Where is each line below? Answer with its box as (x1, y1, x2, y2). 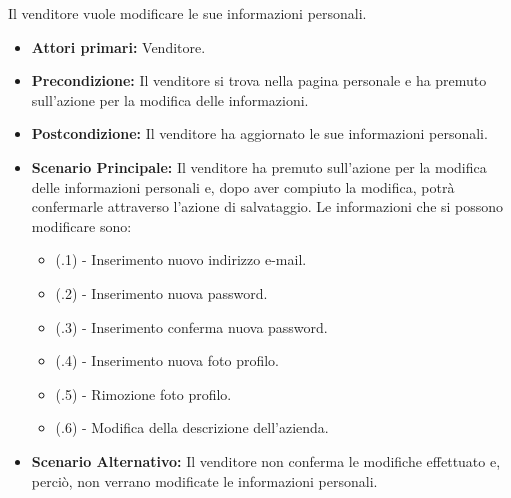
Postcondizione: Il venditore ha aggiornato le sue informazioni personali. (31, 123, 488, 144)
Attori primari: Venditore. (31, 36, 206, 57)
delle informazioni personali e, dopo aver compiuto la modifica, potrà (31, 176, 455, 197)
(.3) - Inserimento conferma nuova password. (55, 316, 328, 337)
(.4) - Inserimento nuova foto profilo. (55, 350, 279, 371)
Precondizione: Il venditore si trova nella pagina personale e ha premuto (31, 70, 487, 91)
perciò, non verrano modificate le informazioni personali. (31, 470, 378, 491)
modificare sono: (31, 215, 132, 236)
